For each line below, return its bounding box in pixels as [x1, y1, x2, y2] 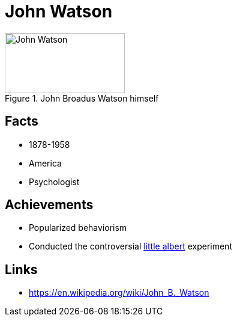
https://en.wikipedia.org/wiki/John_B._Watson [29, 287, 209, 298]
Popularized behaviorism [29, 222, 127, 233]
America [29, 157, 62, 168]
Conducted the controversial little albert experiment [29, 241, 232, 252]
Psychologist [29, 176, 80, 187]
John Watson [5, 1, 113, 22]
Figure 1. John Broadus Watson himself [5, 93, 159, 103]
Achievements [5, 197, 94, 213]
